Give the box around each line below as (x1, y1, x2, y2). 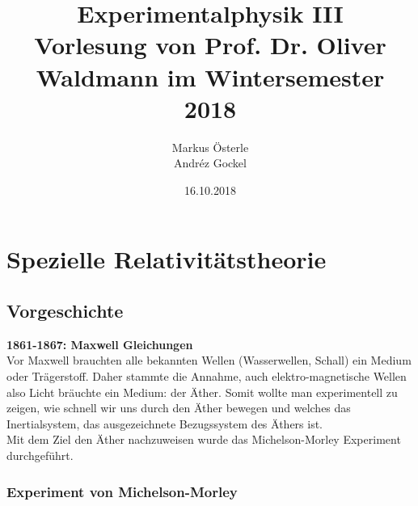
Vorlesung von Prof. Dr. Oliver (34, 28, 386, 61)
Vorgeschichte (6, 298, 124, 323)
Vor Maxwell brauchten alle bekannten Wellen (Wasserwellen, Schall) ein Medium (6, 352, 412, 369)
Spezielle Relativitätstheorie (6, 242, 327, 276)
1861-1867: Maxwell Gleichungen (6, 335, 193, 352)
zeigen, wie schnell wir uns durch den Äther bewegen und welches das (6, 399, 351, 416)
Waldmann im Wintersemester (36, 60, 385, 93)
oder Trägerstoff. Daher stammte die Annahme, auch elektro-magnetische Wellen (6, 368, 407, 385)
